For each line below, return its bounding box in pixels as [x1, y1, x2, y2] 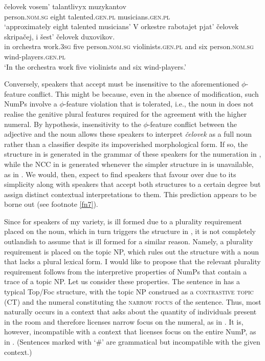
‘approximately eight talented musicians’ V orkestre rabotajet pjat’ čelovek [4, 21, 239, 32]
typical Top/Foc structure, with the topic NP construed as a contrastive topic [4, 286, 254, 297]
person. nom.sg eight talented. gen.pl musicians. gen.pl [4, 11, 170, 22]
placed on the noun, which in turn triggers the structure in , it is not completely [4, 226, 256, 237]
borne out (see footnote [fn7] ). [4, 199, 98, 209]
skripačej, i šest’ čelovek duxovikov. [4, 31, 115, 41]
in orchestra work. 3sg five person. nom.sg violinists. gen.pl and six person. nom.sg [4, 41, 254, 52]
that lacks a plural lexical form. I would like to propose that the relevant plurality [4, 256, 261, 267]
